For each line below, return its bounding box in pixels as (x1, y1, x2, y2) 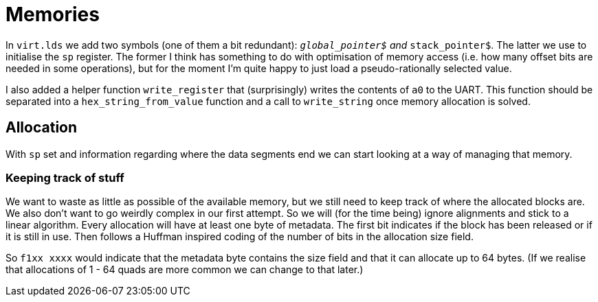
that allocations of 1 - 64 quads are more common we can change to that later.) (5, 264, 364, 276)
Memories (5, 3, 100, 26)
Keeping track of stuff (5, 170, 124, 185)
